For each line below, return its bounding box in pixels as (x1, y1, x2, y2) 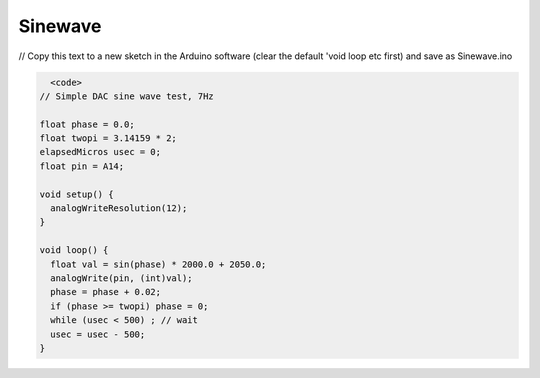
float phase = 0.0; (39, 118, 135, 130)
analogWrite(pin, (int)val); (50, 273, 194, 284)
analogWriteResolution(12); (50, 203, 188, 214)
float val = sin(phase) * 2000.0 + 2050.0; (50, 258, 267, 270)
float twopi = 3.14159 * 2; (39, 133, 177, 144)
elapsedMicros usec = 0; (39, 146, 162, 158)
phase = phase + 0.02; (50, 286, 162, 298)
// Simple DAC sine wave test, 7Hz (39, 90, 214, 102)
